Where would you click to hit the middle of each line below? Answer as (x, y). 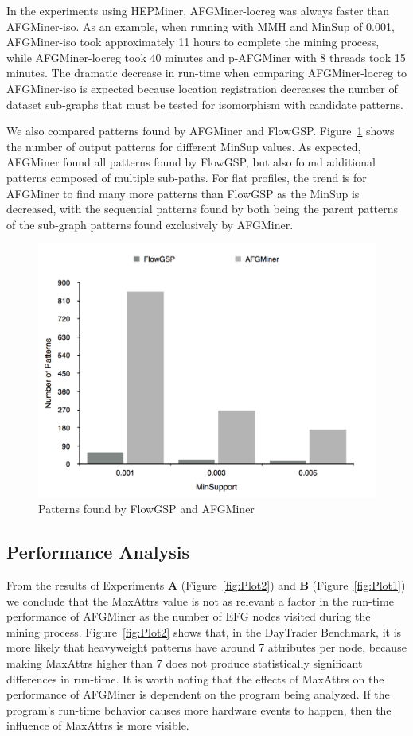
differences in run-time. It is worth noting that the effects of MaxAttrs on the (195, 678)
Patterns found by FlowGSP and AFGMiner (146, 509)
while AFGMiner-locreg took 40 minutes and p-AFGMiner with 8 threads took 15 (206, 57)
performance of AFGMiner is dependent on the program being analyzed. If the (198, 694)
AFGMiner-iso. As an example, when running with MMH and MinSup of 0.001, (201, 26)
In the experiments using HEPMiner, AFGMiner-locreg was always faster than (198, 10)
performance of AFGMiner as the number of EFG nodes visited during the (189, 616)
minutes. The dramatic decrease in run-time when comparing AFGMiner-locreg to (207, 73)
